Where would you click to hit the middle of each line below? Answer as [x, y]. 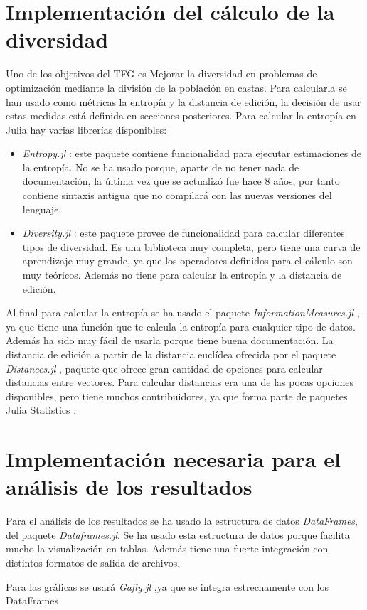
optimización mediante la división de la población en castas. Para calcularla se [176, 87]
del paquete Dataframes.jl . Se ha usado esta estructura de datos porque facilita [178, 534]
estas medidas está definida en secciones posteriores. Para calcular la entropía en [181, 116]
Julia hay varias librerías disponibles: [86, 129]
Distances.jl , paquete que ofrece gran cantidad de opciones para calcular [164, 368]
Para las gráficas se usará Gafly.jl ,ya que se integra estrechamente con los [167, 586]
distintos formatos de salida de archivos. [93, 563]
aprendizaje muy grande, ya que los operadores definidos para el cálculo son [187, 261]
